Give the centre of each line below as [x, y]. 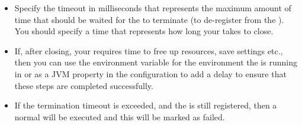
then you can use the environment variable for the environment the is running [156, 62]
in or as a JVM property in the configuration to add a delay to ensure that [150, 73]
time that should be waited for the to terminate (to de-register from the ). [149, 19]
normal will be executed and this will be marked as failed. [120, 116]
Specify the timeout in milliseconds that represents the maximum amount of [153, 8]
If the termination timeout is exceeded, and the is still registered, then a [146, 105]
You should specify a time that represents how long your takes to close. [144, 31]
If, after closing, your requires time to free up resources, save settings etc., [149, 50]
